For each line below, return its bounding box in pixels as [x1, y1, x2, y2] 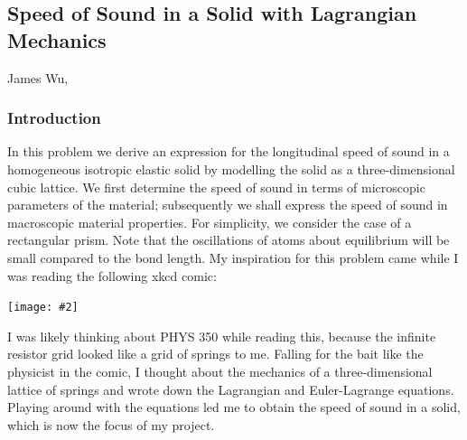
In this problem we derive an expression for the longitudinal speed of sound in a [7, 142, 450, 161]
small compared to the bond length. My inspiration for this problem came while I [7, 248, 459, 267]
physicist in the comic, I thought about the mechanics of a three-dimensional [7, 362, 433, 380]
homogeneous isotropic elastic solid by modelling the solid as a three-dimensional [7, 160, 455, 178]
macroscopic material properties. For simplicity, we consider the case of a [7, 212, 412, 231]
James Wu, [7, 68, 69, 87]
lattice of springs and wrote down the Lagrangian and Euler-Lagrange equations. [7, 379, 454, 398]
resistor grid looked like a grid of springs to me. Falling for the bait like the [7, 344, 424, 363]
